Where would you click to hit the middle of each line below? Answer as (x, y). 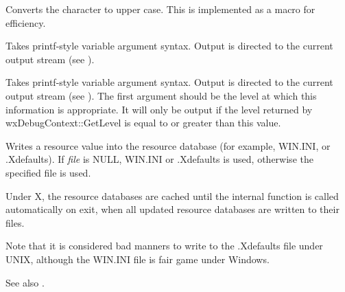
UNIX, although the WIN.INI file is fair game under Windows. (138, 259)
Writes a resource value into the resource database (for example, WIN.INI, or (168, 145)
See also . (25, 282)
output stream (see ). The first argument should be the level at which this (161, 95)
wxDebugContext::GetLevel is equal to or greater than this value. (143, 123)
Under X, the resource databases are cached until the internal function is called (172, 195)
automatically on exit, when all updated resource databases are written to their (172, 209)
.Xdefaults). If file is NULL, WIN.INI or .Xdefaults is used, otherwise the (159, 159)
